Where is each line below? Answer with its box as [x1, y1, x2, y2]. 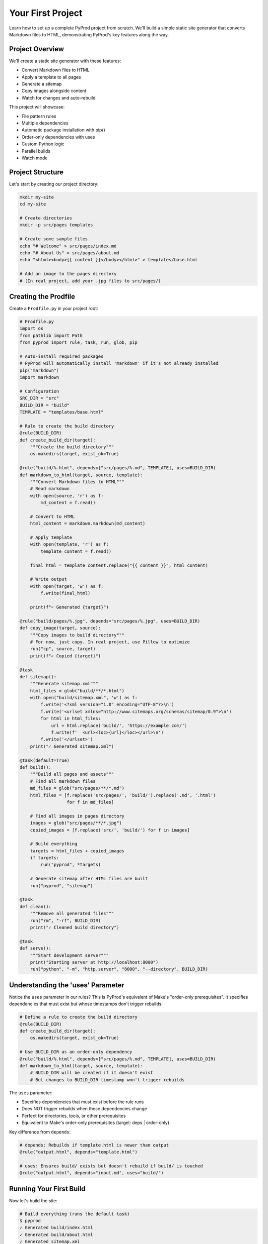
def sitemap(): [19, 674, 57, 679]
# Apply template [30, 535, 72, 540]
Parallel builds [21, 148, 51, 154]
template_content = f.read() [40, 548, 112, 554]
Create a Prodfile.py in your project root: [9, 306, 99, 311]
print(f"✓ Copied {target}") [30, 653, 101, 659]
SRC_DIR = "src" [19, 396, 60, 401]
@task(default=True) [19, 757, 69, 763]
